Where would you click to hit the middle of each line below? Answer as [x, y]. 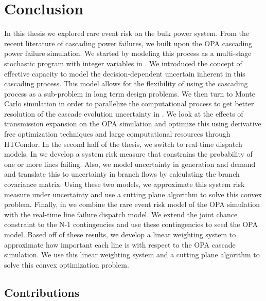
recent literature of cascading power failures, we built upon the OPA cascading [128, 43]
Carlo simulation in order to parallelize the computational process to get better [129, 104]
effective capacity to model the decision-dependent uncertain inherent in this [125, 73]
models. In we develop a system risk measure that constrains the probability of [128, 154]
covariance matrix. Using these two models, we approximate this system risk [125, 184]
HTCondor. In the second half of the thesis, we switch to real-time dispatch [123, 144]
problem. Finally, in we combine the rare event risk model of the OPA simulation [132, 204]
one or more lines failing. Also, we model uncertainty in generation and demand [130, 164]
